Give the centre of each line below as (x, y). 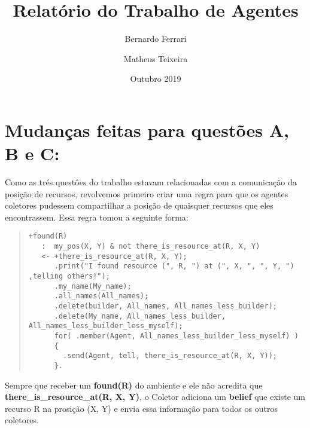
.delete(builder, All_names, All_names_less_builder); (166, 306)
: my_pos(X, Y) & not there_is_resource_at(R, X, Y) (151, 247)
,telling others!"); (69, 276)
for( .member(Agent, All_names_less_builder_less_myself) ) (176, 336)
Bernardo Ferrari (156, 39)
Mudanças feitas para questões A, (147, 129)
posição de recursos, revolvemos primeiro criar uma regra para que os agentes (147, 193)
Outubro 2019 (156, 79)
